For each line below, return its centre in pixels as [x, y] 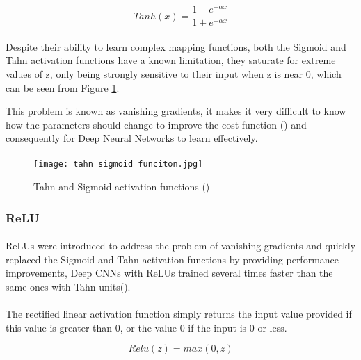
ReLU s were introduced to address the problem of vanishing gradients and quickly [181, 246]
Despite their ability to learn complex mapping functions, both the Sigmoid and [176, 46]
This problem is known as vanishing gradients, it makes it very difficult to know [176, 111]
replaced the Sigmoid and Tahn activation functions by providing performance [173, 259]
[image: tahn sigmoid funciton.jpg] [118, 164]
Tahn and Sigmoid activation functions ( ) [122, 187]
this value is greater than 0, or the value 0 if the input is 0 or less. [146, 327]
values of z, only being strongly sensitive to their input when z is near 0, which [174, 73]
